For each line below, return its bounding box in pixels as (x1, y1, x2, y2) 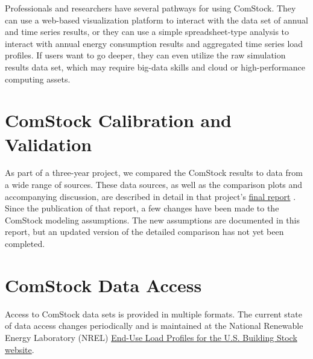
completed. (5, 237, 45, 250)
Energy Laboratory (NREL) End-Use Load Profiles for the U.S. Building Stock (5, 331, 297, 343)
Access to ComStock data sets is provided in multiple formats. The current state (5, 307, 302, 320)
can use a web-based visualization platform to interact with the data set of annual (5, 13, 308, 26)
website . (5, 343, 34, 355)
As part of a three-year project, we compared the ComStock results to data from (5, 166, 303, 179)
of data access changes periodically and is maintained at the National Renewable (5, 319, 303, 332)
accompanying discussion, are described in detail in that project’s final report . (5, 190, 296, 202)
